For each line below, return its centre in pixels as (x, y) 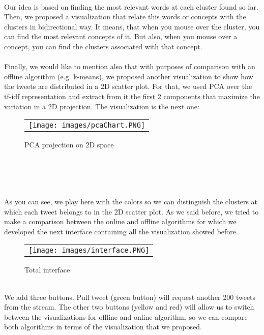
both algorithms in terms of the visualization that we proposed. (103, 327)
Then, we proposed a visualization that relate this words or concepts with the (125, 17)
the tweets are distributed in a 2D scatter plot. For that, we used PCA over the (128, 86)
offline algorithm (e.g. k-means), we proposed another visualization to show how (129, 76)
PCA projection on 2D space (69, 145)
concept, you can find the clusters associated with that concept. (103, 46)
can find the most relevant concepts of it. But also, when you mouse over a (121, 36)
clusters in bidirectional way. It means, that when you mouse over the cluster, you (132, 26)
